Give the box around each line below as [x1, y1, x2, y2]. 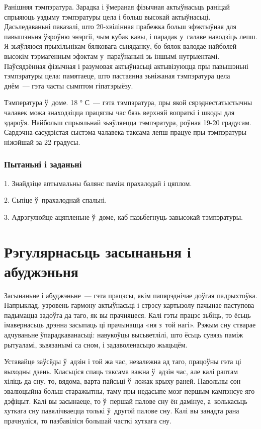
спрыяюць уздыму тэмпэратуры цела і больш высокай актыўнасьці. [4, 11, 211, 22]
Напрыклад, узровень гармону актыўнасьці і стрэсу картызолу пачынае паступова [4, 300, 254, 310]
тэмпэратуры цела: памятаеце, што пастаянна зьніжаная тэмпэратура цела [4, 70, 230, 81]
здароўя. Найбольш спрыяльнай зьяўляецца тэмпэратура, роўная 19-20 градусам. [4, 117, 251, 127]
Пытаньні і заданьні [4, 158, 82, 170]
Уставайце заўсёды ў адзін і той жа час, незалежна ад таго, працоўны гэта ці [4, 356, 241, 367]
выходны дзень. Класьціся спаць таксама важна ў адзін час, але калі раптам [4, 366, 238, 376]
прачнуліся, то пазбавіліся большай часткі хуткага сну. [4, 415, 172, 425]
